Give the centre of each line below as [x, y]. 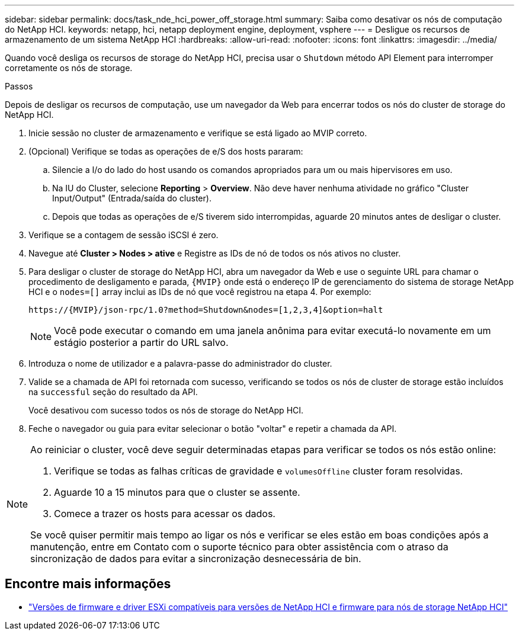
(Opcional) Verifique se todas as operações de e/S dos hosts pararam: [166, 151]
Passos [19, 86]
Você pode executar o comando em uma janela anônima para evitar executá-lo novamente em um [273, 331]
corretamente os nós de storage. [69, 68]
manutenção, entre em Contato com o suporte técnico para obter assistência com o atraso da [239, 547]
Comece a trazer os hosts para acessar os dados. [165, 514]
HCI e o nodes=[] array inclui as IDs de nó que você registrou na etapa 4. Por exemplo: [200, 292]
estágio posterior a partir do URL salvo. [141, 342]
